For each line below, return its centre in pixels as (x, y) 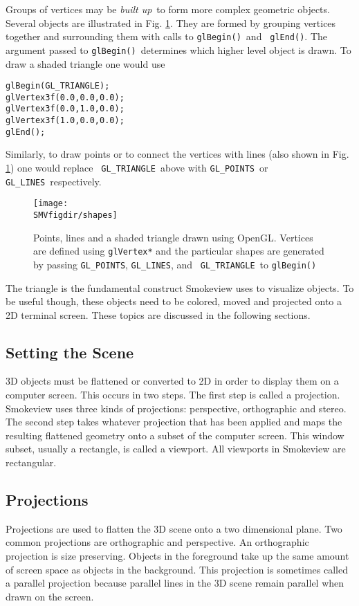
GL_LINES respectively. (54, 181)
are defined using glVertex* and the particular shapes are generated (179, 251)
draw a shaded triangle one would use (85, 63)
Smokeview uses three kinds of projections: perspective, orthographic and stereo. (176, 408)
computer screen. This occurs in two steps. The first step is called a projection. (173, 395)
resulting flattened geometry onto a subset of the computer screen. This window (175, 435)
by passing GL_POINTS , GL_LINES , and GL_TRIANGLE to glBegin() (175, 264)
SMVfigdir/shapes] (75, 215)
